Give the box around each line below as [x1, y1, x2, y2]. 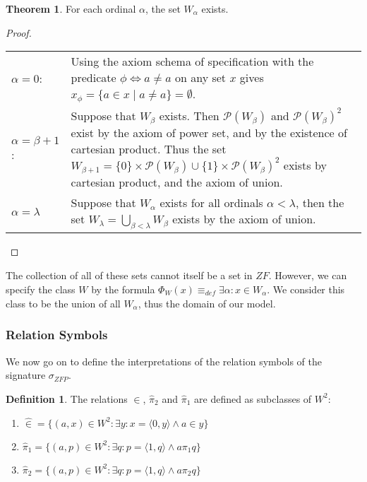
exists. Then [159, 107, 219, 124]
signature [6, 368, 46, 382]
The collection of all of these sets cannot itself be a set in [6, 267, 253, 282]
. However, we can [268, 267, 347, 282]
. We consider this [267, 281, 345, 296]
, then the [295, 194, 344, 211]
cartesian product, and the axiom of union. [71, 174, 283, 191]
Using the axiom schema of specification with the [71, 53, 314, 70]
